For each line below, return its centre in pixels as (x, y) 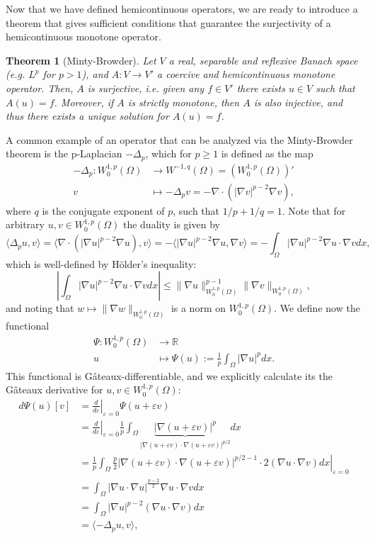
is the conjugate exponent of (103, 210)
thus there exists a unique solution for (87, 116)
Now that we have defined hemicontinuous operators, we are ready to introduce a (182, 9)
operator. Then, (40, 88)
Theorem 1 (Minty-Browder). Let (81, 60)
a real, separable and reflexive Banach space (263, 60)
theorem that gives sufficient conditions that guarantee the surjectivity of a (168, 22)
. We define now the (317, 308)
